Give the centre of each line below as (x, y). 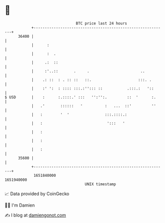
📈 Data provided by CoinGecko (37, 194)
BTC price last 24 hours (101, 23)
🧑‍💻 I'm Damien (20, 205)
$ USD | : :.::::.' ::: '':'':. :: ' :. (80, 97)
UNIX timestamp (100, 184)
